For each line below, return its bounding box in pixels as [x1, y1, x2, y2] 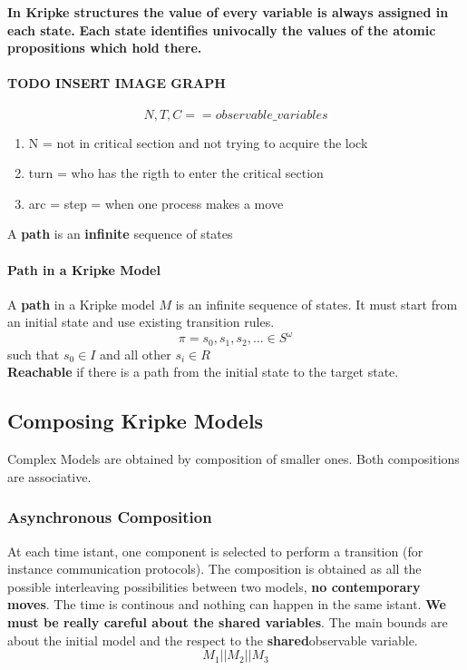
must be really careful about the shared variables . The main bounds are [7, 613, 448, 632]
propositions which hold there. [7, 38, 202, 57]
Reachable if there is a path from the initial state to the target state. [7, 362, 399, 381]
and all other [100, 344, 171, 363]
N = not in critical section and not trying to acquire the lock [28, 133, 368, 152]
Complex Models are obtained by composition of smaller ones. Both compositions [7, 449, 460, 468]
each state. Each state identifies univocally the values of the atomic [7, 20, 436, 39]
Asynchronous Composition [7, 506, 212, 528]
